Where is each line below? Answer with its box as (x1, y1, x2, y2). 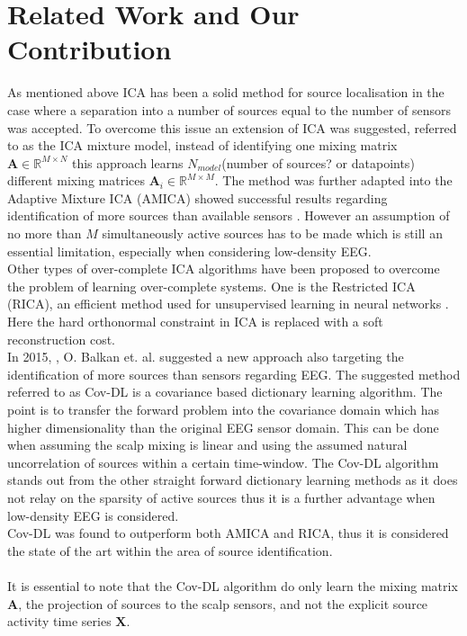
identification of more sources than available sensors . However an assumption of (7, 206, 450, 225)
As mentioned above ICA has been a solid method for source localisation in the (7, 83, 445, 102)
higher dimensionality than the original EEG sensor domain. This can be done (7, 417, 439, 436)
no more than (7, 224, 82, 243)
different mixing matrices (7, 171, 145, 190)
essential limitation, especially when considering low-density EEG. (7, 241, 372, 260)
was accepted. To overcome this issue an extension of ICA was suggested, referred (7, 118, 457, 137)
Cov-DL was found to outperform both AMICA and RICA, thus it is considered (7, 524, 449, 542)
